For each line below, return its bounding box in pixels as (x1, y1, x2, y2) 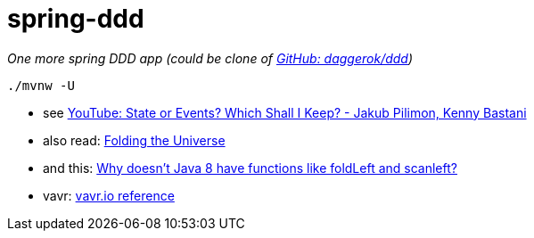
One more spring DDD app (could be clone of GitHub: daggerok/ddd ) (7, 50, 414, 66)
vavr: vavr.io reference (43, 187, 175, 203)
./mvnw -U (7, 78, 75, 93)
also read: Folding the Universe (43, 132, 226, 148)
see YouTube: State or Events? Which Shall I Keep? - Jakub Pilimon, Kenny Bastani (43, 104, 527, 120)
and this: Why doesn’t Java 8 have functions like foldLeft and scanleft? (43, 160, 457, 176)
